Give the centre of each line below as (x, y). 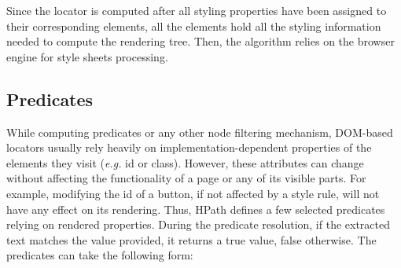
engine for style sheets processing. (87, 56)
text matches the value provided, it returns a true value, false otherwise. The (191, 239)
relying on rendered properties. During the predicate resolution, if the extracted (199, 224)
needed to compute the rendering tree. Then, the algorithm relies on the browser (200, 41)
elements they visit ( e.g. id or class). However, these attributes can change (185, 162)
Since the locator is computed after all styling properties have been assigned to (197, 10)
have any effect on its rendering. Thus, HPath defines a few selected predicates (196, 209)
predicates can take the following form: (100, 255)
